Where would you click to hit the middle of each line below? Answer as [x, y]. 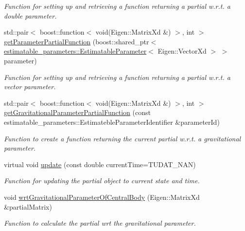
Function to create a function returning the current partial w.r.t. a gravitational [122, 138]
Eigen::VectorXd [182, 51]
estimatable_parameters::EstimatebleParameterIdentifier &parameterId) [112, 122]
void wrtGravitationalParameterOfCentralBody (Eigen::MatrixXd [102, 197]
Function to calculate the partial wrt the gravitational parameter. [100, 223]
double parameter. [30, 15]
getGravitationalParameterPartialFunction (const [77, 112]
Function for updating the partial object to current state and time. [102, 181]
